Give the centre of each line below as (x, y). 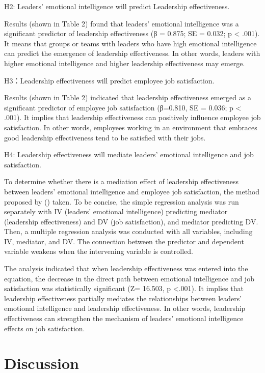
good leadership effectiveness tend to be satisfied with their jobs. (105, 137)
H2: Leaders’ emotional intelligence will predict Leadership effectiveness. (117, 6)
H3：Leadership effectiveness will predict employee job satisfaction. (109, 80)
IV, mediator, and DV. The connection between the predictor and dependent (124, 241)
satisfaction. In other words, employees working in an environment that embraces (131, 127)
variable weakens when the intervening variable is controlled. (99, 251)
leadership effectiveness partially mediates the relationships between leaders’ (123, 298)
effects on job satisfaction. (45, 328)
